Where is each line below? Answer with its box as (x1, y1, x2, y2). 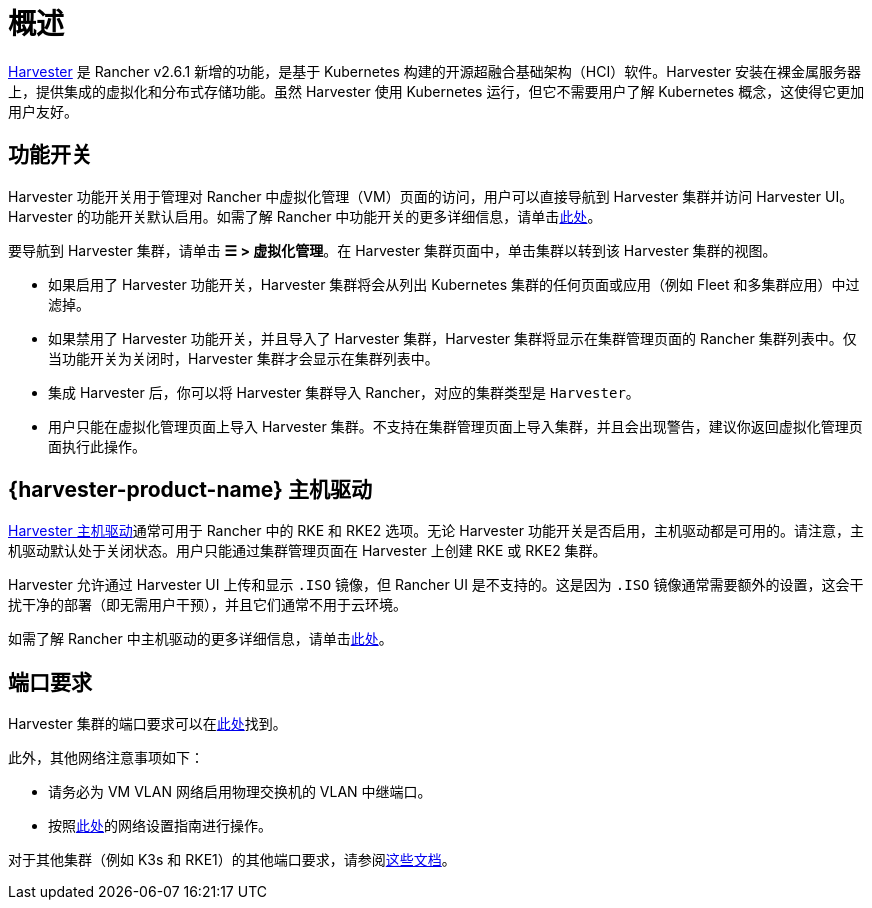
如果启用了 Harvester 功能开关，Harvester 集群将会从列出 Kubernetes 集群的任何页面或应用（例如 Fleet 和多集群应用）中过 (48, 275, 860, 293)
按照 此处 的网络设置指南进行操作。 (48, 817, 272, 835)
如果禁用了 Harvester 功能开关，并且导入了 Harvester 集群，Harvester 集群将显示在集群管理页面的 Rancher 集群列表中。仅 (48, 329, 857, 347)
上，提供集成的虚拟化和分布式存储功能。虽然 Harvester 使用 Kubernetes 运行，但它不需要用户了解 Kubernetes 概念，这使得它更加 (8, 82, 865, 100)
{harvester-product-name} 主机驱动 (8, 477, 372, 503)
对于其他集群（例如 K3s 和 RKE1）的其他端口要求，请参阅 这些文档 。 (8, 851, 456, 869)
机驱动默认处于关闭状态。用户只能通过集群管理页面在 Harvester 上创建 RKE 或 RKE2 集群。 (8, 542, 607, 560)
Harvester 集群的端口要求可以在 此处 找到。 (8, 715, 287, 733)
